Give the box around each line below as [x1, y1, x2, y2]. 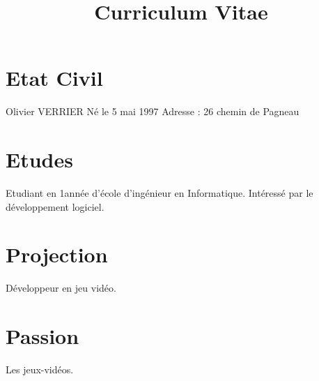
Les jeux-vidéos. [6, 362, 74, 377]
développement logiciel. [6, 199, 104, 214]
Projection [6, 240, 108, 269]
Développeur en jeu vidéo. [6, 281, 116, 295]
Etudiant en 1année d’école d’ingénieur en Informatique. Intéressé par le [6, 186, 313, 200]
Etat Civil [6, 63, 103, 92]
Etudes [6, 145, 73, 174]
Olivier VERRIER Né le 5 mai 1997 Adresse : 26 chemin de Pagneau [6, 104, 299, 119]
